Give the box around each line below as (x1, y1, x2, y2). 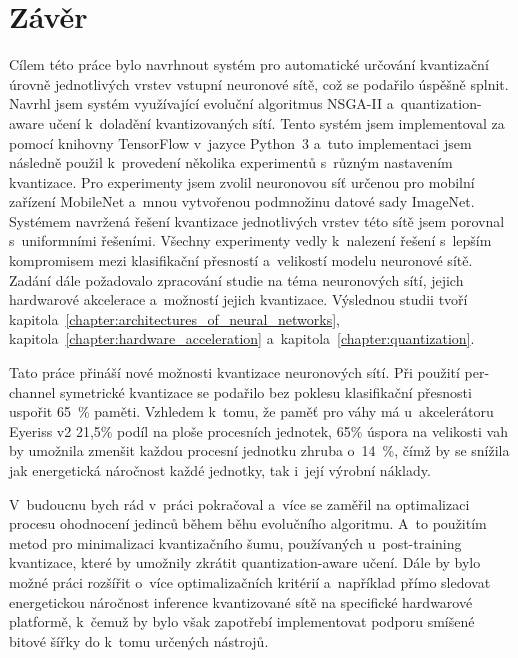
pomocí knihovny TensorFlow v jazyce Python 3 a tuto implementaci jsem (9, 132, 472, 153)
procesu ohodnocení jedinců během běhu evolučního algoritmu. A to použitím (9, 513, 487, 534)
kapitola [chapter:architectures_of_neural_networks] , (9, 308, 340, 329)
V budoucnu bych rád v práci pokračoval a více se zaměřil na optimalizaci (9, 493, 470, 514)
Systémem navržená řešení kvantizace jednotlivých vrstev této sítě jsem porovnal (9, 210, 505, 231)
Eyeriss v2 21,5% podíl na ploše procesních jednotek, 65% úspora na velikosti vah (9, 420, 508, 441)
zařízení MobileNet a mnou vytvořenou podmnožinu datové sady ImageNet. (9, 191, 475, 212)
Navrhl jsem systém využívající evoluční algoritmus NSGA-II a (9, 93, 394, 114)
